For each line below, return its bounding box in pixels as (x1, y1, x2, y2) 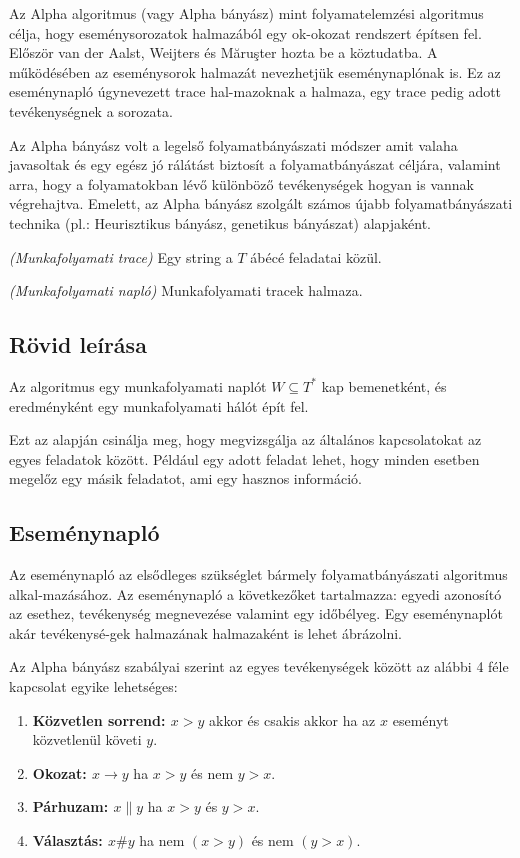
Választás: (32, 830, 103, 851)
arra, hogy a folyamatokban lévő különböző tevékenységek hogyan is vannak (9, 173, 474, 194)
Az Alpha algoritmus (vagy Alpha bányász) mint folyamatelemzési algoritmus (9, 3, 484, 23)
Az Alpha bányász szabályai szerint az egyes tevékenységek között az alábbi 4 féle (9, 656, 509, 677)
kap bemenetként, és (321, 375, 447, 396)
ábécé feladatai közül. (250, 246, 382, 267)
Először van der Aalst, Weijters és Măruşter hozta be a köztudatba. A (9, 42, 438, 63)
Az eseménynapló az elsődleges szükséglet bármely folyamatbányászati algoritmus (9, 564, 508, 585)
